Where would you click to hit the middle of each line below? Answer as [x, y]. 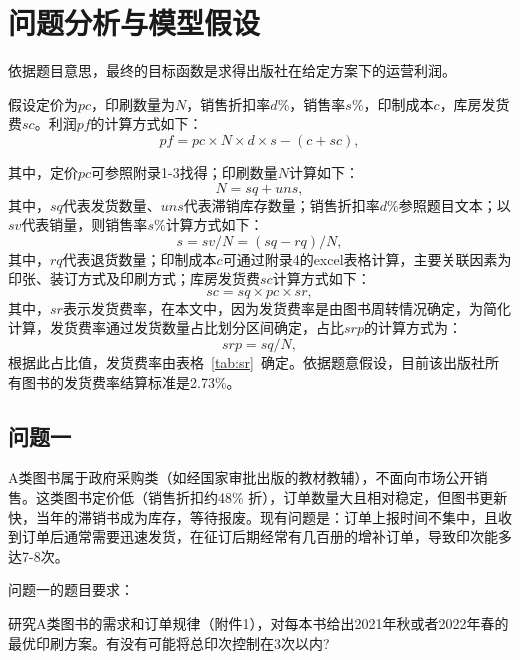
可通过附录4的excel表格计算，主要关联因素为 [367, 258]
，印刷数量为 [133, 103]
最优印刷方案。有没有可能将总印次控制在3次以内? [169, 642]
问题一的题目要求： [71, 589]
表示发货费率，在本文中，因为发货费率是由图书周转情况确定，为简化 [286, 307]
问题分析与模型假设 [134, 22]
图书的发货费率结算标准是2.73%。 [131, 381]
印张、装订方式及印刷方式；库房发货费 [134, 278]
